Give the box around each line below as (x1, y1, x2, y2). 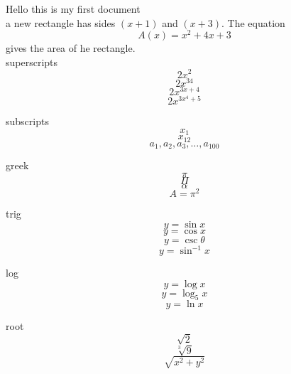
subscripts (6, 114, 49, 129)
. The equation (221, 15, 285, 30)
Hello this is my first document (6, 1, 141, 16)
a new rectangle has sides (6, 15, 116, 30)
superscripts (6, 54, 58, 69)
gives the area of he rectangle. (6, 41, 136, 55)
